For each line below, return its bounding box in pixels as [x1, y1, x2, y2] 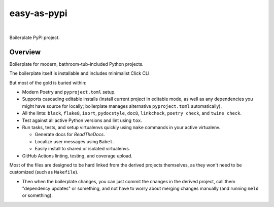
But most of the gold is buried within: [9, 79, 87, 86]
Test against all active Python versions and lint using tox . [22, 117, 142, 123]
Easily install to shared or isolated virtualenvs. [35, 146, 130, 152]
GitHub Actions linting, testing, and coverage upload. [22, 152, 133, 159]
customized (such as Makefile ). [9, 169, 79, 175]
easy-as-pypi [9, 8, 68, 19]
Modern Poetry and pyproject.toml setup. [22, 89, 116, 95]
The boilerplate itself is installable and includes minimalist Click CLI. [9, 70, 151, 76]
